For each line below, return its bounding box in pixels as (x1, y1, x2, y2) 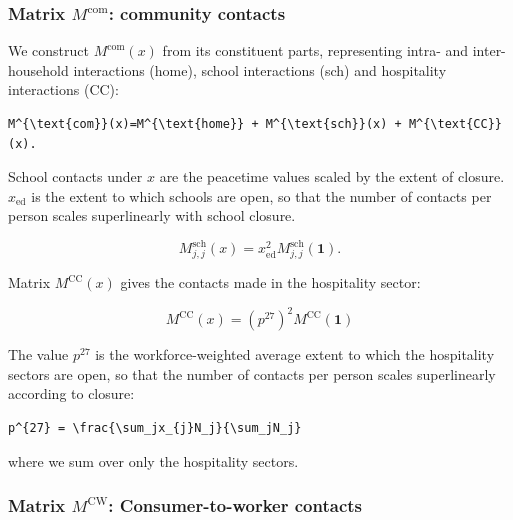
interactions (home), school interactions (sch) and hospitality (73, 59, 447, 80)
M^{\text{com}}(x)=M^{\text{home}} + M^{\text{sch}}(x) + (8, 117, 402, 131)
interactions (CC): (8, 79, 119, 100)
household (8, 59, 69, 80)
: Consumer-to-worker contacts (108, 493, 362, 518)
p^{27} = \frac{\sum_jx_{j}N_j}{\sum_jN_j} (8, 421, 302, 436)
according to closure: (8, 383, 135, 404)
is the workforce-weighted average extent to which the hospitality (95, 344, 495, 365)
